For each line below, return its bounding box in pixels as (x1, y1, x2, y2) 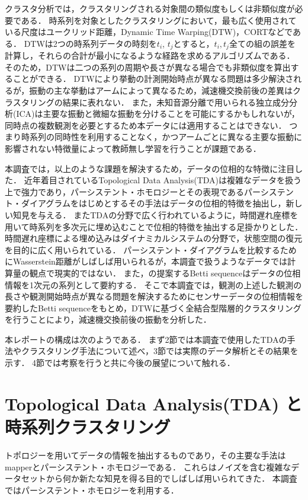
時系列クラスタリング (5, 415, 171, 439)
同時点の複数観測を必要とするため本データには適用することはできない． (5, 119, 287, 131)
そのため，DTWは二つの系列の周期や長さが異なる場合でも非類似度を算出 (5, 60, 291, 73)
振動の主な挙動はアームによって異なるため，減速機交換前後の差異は (29, 84, 293, 97)
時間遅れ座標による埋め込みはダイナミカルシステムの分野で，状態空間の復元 (5, 232, 303, 244)
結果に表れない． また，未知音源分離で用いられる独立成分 (62, 95, 290, 108)
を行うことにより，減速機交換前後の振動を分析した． (5, 313, 211, 326)
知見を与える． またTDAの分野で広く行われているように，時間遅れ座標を (12, 208, 299, 221)
